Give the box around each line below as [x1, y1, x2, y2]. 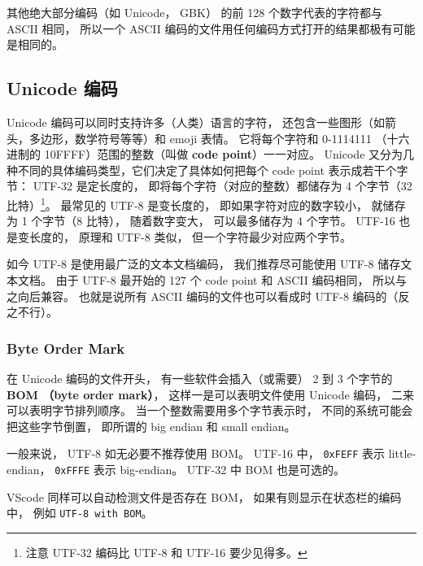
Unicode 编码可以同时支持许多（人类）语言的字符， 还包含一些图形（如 [7, 113, 386, 130]
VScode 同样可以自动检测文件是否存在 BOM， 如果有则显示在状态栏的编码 [7, 488, 402, 505]
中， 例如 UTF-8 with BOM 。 [7, 504, 153, 521]
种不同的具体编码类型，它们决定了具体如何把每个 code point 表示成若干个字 [7, 161, 408, 178]
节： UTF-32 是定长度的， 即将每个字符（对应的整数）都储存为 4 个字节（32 [7, 177, 412, 194]
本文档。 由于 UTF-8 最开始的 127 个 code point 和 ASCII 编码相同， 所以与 [7, 271, 408, 288]
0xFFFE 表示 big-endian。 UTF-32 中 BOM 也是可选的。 [55, 461, 345, 478]
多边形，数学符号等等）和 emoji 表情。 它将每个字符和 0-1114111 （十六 [28, 129, 410, 146]
